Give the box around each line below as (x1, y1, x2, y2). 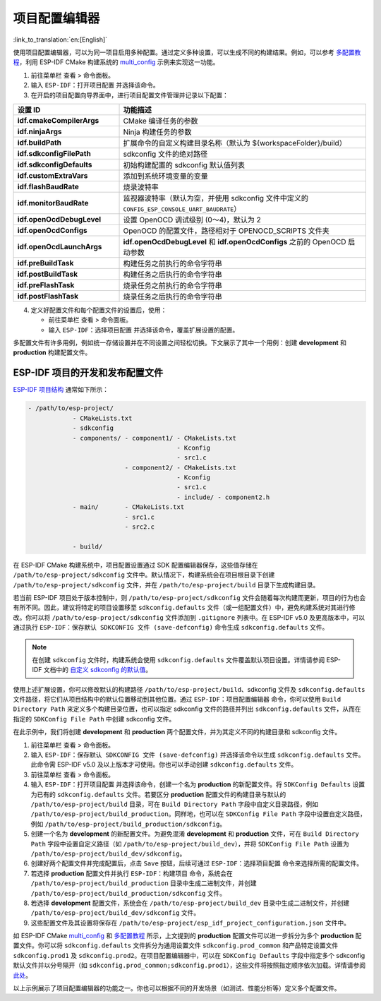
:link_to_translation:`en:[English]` (13, 35, 108, 44)
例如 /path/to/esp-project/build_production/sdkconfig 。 (30, 820, 226, 828)
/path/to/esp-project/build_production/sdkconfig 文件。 (30, 889, 226, 897)
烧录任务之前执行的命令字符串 (123, 280, 222, 290)
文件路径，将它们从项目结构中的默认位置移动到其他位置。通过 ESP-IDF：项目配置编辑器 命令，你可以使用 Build (13, 695, 341, 704)
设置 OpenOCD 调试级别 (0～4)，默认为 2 (123, 215, 261, 224)
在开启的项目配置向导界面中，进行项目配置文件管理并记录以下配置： (30, 90, 229, 99)
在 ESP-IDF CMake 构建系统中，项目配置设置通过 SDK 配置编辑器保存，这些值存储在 (13, 561, 258, 569)
